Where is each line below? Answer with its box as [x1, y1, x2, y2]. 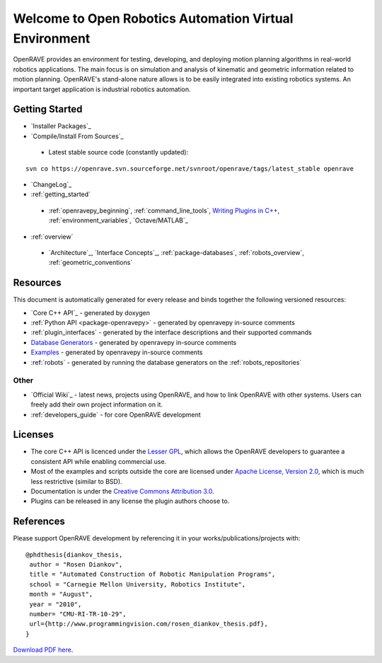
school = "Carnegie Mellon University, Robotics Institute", [29, 580, 246, 588]
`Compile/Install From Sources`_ [30, 132, 124, 140]
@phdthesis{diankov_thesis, [25, 550, 123, 559]
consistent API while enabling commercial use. [30, 457, 167, 465]
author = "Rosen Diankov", [29, 560, 123, 569]
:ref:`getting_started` [30, 190, 91, 198]
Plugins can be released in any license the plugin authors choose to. [30, 497, 230, 506]
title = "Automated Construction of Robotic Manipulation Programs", [29, 570, 276, 579]
